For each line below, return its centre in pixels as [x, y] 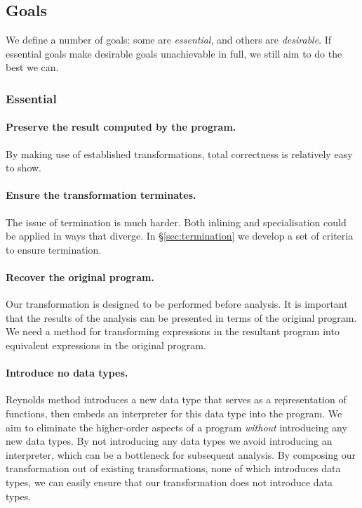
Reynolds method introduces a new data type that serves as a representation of [176, 399]
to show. [24, 168]
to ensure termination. [54, 249]
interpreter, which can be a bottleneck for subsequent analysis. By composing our [181, 454]
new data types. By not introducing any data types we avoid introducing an [169, 441]
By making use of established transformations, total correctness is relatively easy [179, 154]
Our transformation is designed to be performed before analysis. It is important [177, 304]
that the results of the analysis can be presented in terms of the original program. [181, 317]
